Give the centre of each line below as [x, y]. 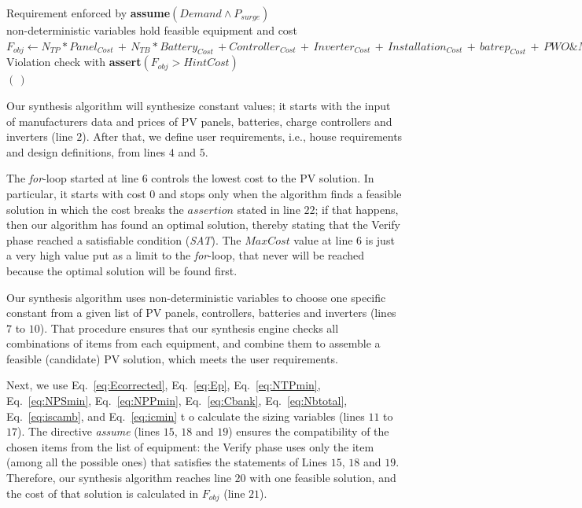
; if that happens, [357, 209]
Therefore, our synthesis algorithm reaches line [119, 478]
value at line [323, 239]
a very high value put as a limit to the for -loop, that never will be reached [186, 255]
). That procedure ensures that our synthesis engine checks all [189, 328]
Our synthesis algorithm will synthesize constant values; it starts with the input [199, 105]
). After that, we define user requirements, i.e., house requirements [242, 136]
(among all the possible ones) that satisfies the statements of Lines [167, 462]
